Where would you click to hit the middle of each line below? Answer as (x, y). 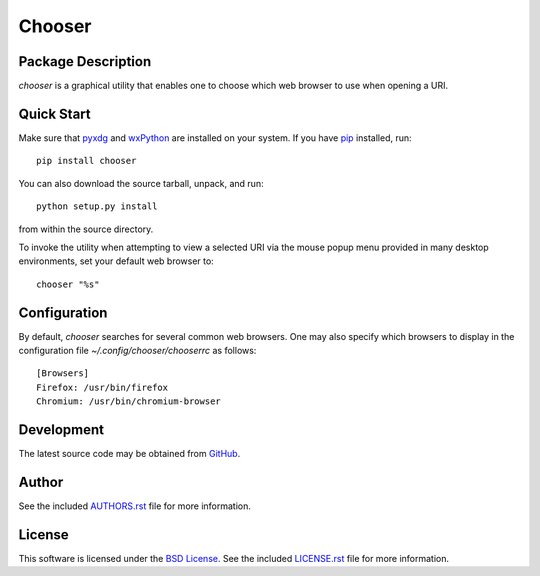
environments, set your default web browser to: (116, 261)
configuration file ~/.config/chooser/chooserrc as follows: (137, 350)
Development (61, 429)
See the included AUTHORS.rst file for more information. (135, 506)
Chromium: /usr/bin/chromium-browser (129, 401)
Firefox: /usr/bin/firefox (102, 387)
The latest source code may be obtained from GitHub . (129, 454)
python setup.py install (97, 206)
